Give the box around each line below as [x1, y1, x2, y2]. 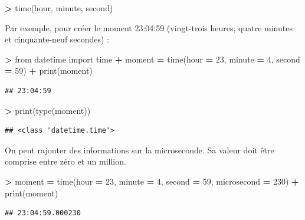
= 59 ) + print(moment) [5, 64, 93, 77]
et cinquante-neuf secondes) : [5, 33, 110, 45]
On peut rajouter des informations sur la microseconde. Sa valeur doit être [5, 143, 274, 156]
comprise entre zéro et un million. [5, 155, 126, 168]
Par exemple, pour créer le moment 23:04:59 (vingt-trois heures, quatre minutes [5, 21, 293, 34]
